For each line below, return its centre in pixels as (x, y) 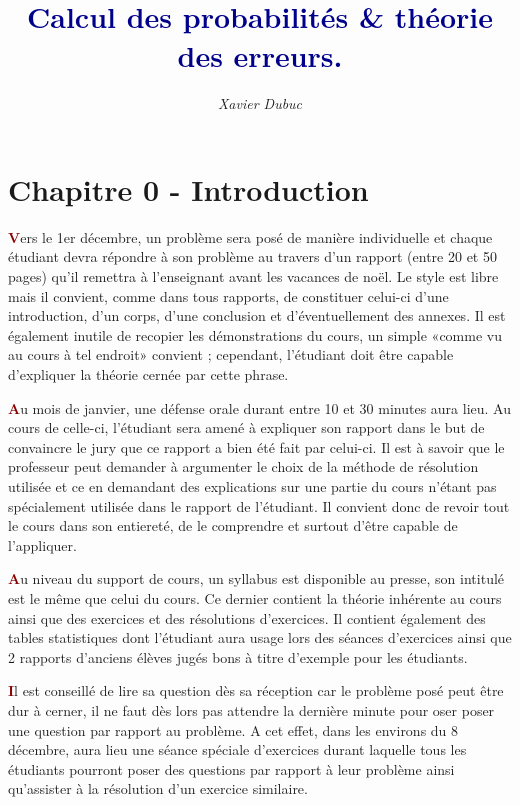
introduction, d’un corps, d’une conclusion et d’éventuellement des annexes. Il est (257, 315)
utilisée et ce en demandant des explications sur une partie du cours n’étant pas (252, 485)
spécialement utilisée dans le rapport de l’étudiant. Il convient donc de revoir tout (259, 505)
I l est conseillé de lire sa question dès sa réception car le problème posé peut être (256, 690)
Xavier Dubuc (260, 103)
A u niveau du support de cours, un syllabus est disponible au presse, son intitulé (256, 578)
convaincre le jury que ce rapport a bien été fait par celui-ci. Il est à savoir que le (256, 446)
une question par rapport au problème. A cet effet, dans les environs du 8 (233, 729)
